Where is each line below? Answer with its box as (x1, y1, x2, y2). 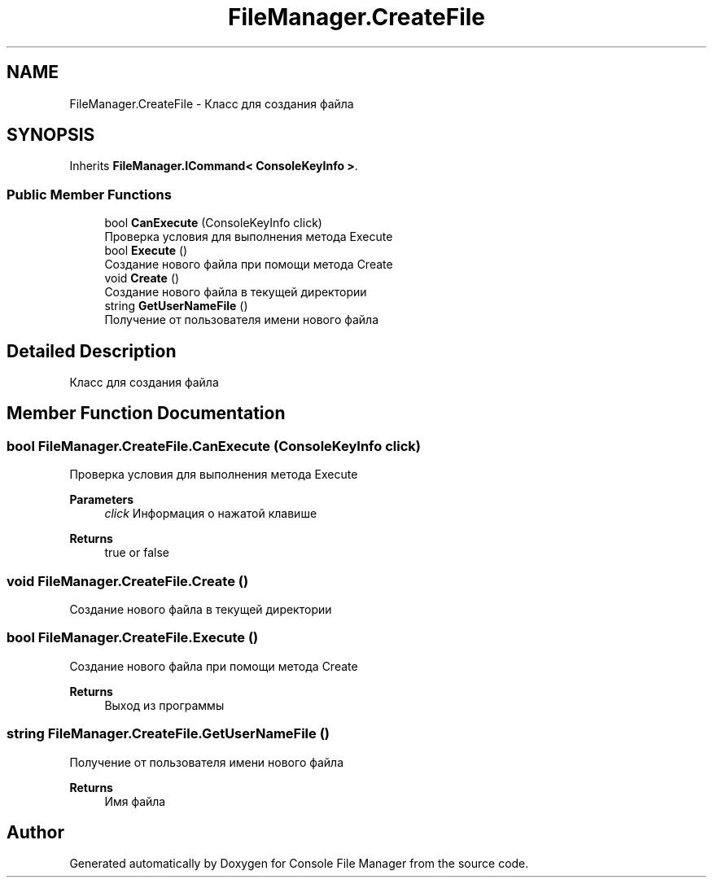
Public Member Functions (7, 186, 172, 203)
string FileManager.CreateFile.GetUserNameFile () (7, 725, 330, 742)
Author (7, 821, 64, 842)
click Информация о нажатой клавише (104, 506, 317, 521)
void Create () (104, 271, 180, 286)
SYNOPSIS (7, 125, 95, 146)
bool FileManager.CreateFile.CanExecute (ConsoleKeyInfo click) (7, 437, 421, 454)
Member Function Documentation (7, 403, 286, 424)
